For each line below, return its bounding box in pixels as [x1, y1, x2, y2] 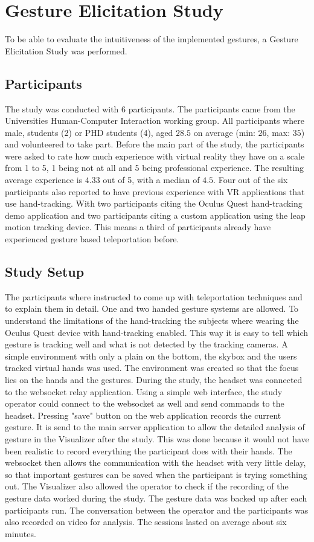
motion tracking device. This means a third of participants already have [5, 221, 271, 233]
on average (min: [193, 126, 255, 138]
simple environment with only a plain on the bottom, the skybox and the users [5, 349, 297, 362]
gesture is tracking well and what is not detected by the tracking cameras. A [5, 338, 288, 350]
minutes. [5, 527, 36, 540]
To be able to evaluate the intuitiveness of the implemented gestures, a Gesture [5, 33, 298, 45]
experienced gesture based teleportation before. [5, 233, 179, 245]
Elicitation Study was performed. [5, 44, 127, 57]
